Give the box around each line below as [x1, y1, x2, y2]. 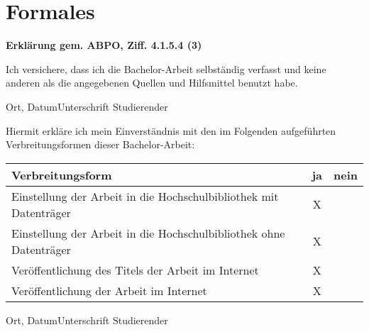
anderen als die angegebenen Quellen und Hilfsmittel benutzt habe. [6, 75, 298, 90]
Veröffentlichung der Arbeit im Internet [11, 282, 207, 299]
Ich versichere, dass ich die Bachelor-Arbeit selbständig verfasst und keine [6, 61, 326, 76]
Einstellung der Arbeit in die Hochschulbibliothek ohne [11, 224, 285, 241]
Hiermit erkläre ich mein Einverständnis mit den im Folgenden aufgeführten [6, 123, 336, 138]
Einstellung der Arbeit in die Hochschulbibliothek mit [11, 187, 279, 204]
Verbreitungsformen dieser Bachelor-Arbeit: [6, 137, 195, 152]
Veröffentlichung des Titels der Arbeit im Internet [11, 261, 259, 278]
